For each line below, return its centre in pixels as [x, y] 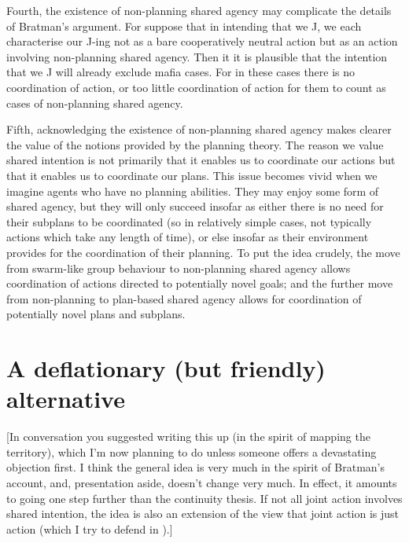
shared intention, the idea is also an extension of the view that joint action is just [203, 514]
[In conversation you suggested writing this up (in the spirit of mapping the [188, 437]
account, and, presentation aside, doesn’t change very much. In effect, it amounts [202, 482]
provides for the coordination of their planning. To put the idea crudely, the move [203, 252]
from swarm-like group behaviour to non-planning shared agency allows [179, 268]
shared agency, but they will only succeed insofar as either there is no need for [195, 206]
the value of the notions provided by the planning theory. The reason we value [195, 144]
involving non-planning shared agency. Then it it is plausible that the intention [197, 56]
